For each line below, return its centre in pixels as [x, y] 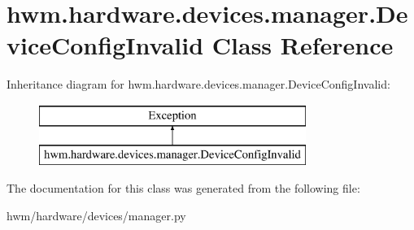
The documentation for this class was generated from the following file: [183, 188]
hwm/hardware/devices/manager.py [96, 215]
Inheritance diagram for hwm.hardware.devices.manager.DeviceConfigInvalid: [198, 84]
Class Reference [303, 45]
